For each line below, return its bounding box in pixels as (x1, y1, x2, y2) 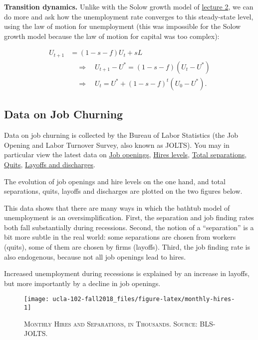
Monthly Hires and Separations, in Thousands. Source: (24, 318, 198, 329)
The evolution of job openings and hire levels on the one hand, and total (4, 176, 226, 186)
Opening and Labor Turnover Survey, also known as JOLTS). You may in (4, 139, 230, 150)
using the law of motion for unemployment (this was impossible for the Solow (4, 21, 241, 31)
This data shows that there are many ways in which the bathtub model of (4, 202, 230, 213)
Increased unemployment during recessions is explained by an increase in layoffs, (4, 268, 250, 279)
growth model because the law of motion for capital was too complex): (4, 30, 220, 41)
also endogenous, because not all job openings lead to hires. (4, 251, 186, 262)
